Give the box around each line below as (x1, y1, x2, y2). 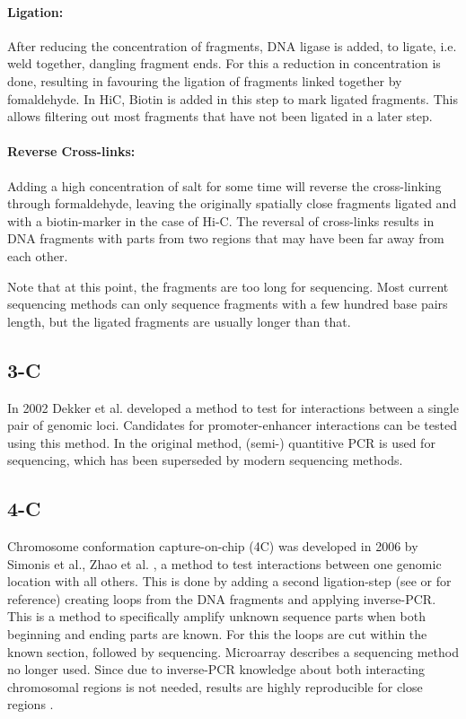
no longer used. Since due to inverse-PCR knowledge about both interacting (7, 660, 426, 679)
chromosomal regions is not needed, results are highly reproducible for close (7, 677, 423, 696)
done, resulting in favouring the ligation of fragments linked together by (7, 71, 402, 90)
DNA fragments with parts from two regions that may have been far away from (7, 229, 444, 248)
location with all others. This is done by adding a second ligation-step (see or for (7, 572, 452, 591)
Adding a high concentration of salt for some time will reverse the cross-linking (7, 176, 442, 195)
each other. (7, 246, 68, 265)
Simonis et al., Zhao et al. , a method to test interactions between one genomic (7, 554, 442, 573)
